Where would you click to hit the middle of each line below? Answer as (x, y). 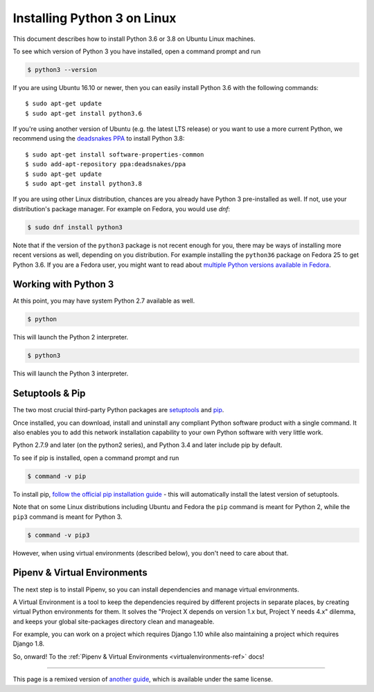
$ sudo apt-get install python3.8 (83, 184)
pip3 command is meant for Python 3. (68, 517)
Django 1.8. (29, 644)
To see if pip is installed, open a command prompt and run (96, 458)
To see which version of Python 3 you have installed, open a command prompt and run (137, 51)
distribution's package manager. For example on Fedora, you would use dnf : (122, 209)
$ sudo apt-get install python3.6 (83, 113)
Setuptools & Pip (49, 394)
